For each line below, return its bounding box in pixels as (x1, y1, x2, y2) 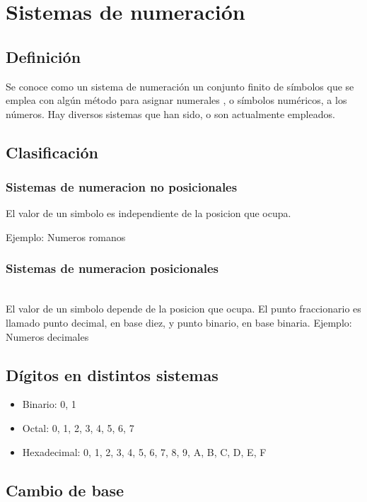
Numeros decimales (6, 329, 89, 344)
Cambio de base (6, 479, 124, 501)
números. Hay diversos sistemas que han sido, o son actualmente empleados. (6, 106, 335, 121)
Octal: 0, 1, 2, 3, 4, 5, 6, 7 (22, 420, 134, 435)
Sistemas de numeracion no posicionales (6, 178, 238, 196)
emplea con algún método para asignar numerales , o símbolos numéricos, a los (6, 93, 347, 107)
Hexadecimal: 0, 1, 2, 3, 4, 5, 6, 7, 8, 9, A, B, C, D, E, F (22, 444, 267, 459)
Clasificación (6, 141, 98, 163)
